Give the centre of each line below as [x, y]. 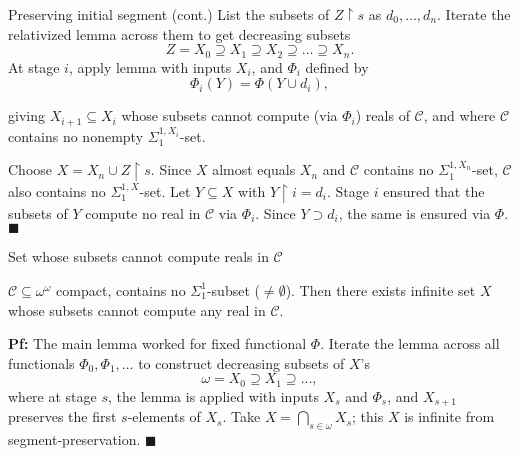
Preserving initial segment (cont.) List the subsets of [169, 14]
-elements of [164, 416]
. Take [241, 416]
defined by [337, 66]
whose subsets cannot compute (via [229, 115]
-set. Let [165, 191]
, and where [459, 115]
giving [26, 115]
